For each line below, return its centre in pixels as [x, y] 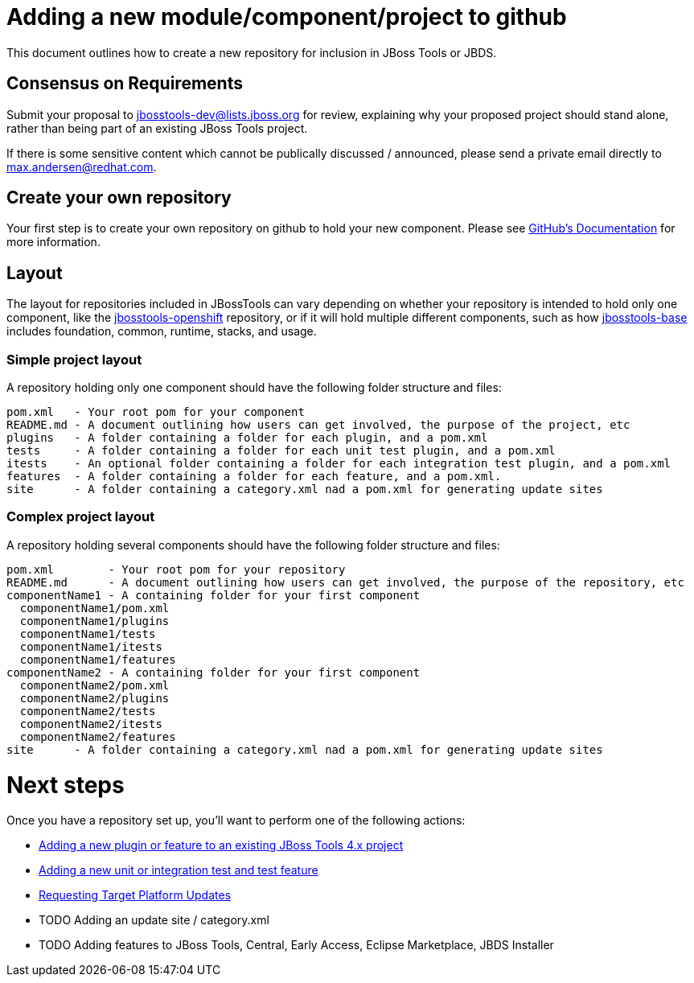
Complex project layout [81, 517]
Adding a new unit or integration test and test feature [179, 870]
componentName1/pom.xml [94, 608]
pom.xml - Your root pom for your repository [176, 569]
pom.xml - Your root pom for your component [156, 412]
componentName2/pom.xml [94, 685]
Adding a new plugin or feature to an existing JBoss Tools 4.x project [221, 845]
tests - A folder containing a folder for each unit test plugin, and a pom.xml [281, 451]
